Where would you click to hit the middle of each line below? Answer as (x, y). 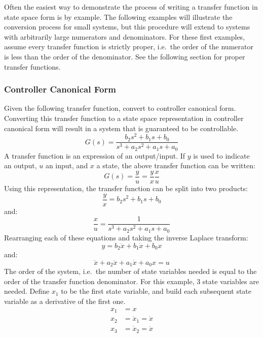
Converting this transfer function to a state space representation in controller (124, 118)
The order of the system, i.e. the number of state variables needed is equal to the (130, 271)
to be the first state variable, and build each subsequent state (156, 291)
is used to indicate (221, 155)
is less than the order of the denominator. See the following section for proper (125, 56)
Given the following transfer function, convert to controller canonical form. (120, 108)
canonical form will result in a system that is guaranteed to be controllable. (121, 128)
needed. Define (27, 291)
